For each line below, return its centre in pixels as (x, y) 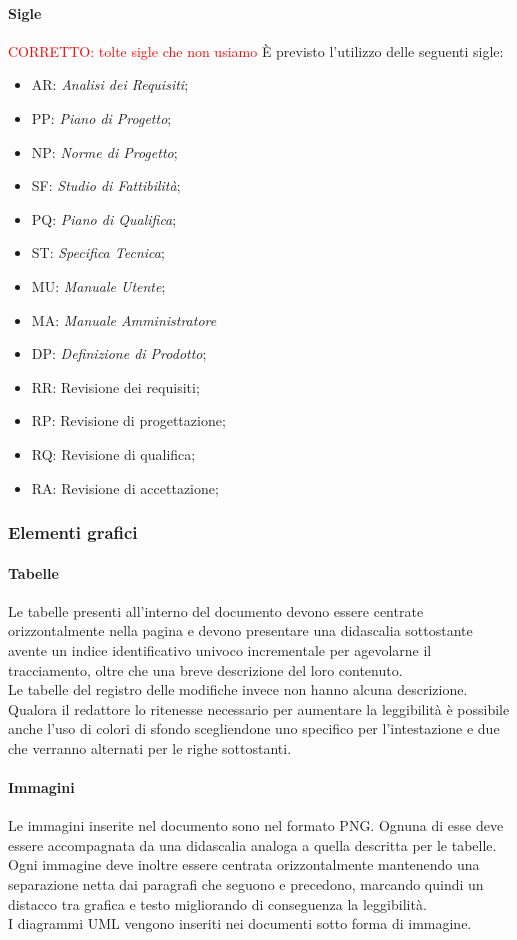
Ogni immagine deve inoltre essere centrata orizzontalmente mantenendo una (244, 864)
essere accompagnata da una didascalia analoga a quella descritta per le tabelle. (252, 844)
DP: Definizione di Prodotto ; (119, 353)
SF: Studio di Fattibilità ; (106, 185)
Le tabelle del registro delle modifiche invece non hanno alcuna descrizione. (238, 689)
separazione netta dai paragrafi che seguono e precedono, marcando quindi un (246, 884)
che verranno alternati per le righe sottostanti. (150, 747)
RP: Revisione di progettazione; (128, 420)
